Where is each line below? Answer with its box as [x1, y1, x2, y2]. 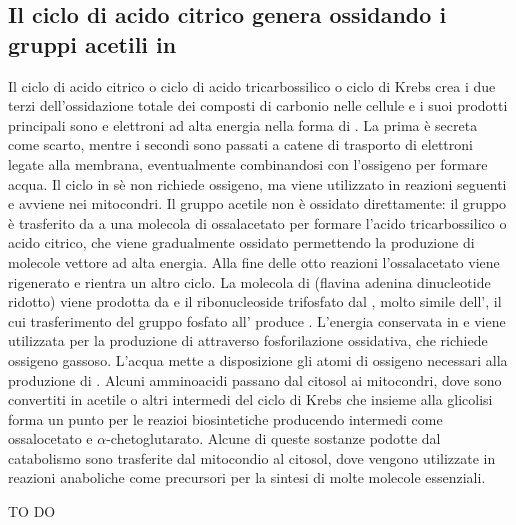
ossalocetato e [8, 428, 93, 449]
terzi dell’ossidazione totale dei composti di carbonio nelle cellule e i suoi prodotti [8, 95, 508, 116]
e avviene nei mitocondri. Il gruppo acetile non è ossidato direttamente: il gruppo [8, 193, 507, 214]
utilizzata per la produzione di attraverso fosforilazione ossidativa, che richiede [8, 330, 488, 351]
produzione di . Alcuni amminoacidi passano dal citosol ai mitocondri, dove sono [8, 369, 502, 390]
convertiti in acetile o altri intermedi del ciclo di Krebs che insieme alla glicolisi [8, 389, 493, 410]
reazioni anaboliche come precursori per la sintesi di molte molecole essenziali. [8, 467, 486, 488]
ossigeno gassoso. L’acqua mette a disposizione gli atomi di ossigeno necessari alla [8, 349, 508, 370]
